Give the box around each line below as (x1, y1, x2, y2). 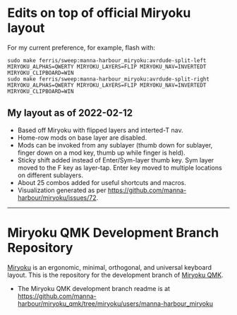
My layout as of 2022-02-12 (7, 107, 133, 119)
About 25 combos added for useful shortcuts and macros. (17, 178, 187, 186)
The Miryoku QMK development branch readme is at (17, 284, 171, 292)
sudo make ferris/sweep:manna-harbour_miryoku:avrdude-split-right (7, 76, 210, 83)
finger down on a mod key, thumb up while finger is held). (17, 148, 186, 157)
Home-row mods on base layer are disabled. (17, 133, 147, 142)
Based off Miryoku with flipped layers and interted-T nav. (17, 126, 183, 134)
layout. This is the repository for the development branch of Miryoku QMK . (7, 271, 224, 279)
